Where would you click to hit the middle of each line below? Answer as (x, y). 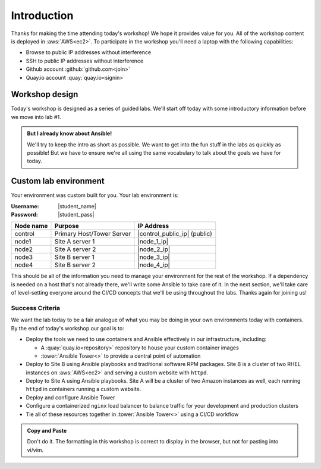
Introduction (42, 15)
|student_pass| (76, 215)
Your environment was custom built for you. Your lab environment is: (95, 195)
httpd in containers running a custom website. (84, 389)
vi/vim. (35, 450)
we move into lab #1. (36, 117)
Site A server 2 (75, 249)
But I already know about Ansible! (70, 133)
